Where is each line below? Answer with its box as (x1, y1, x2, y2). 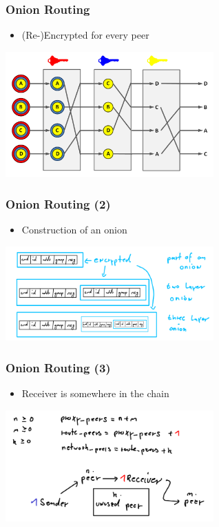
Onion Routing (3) (6, 358, 111, 376)
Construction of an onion (21, 222, 127, 237)
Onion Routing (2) (6, 195, 111, 212)
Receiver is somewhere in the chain (21, 386, 169, 401)
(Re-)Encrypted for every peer (21, 28, 149, 42)
